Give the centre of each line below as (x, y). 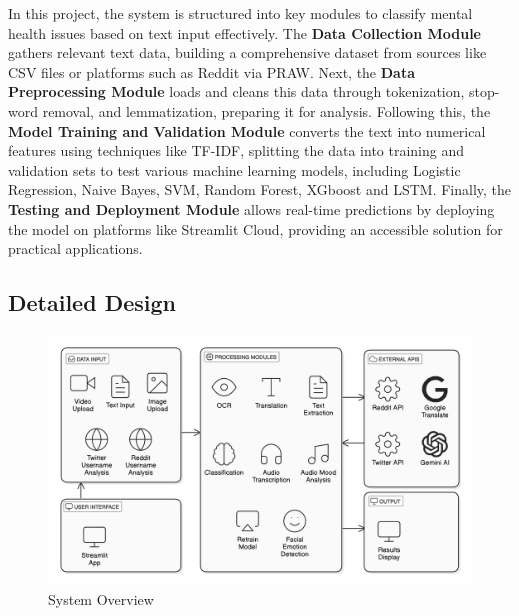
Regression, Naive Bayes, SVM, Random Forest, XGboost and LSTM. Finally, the (260, 189)
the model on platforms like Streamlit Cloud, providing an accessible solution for (255, 228)
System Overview (101, 598)
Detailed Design (92, 302)
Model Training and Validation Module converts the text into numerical (247, 130)
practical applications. (75, 248)
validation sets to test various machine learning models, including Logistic (234, 169)
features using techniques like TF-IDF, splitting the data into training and (236, 150)
